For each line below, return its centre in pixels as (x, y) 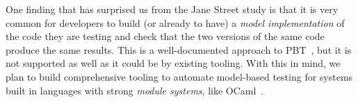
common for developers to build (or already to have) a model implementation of (175, 22)
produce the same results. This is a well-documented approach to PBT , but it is (179, 49)
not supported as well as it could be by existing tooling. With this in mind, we (173, 63)
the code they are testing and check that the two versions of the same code (165, 36)
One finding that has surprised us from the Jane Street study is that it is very (172, 9)
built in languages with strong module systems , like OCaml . (135, 90)
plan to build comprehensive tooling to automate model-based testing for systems (179, 76)
